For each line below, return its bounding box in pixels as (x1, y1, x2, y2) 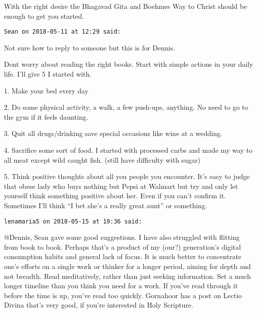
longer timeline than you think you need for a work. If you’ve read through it (4, 280, 238, 291)
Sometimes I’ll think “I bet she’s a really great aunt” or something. (4, 200, 208, 210)
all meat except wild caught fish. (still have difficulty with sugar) (4, 154, 201, 165)
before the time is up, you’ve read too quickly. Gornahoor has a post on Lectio (4, 290, 242, 300)
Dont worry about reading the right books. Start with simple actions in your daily (4, 59, 253, 69)
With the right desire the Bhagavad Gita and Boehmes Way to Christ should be (4, 1, 247, 11)
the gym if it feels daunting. (4, 111, 88, 122)
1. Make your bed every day (4, 85, 88, 95)
